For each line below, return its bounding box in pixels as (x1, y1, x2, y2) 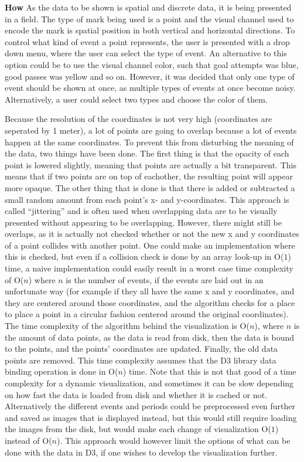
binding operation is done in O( (5, 365, 118, 378)
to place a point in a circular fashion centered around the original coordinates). (5, 308, 289, 320)
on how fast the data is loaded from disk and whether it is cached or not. (5, 388, 268, 400)
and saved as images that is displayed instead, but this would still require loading (5, 411, 297, 423)
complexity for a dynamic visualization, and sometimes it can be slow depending (5, 377, 294, 389)
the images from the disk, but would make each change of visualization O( (5, 423, 271, 435)
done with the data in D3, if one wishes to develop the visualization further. (5, 446, 278, 458)
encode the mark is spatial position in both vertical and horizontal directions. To (5, 24, 295, 36)
